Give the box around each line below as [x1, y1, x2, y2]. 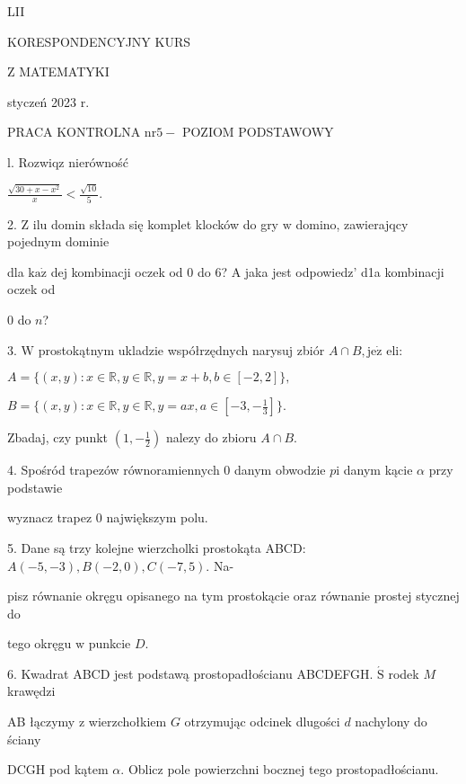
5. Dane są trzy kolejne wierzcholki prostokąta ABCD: [7, 538, 306, 557]
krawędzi [7, 682, 56, 700]
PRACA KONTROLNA [7, 122, 141, 141]
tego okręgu [7, 634, 72, 653]
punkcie [88, 634, 131, 653]
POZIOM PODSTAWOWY [181, 122, 334, 141]
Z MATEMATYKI [7, 62, 110, 81]
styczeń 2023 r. [7, 92, 90, 111]
